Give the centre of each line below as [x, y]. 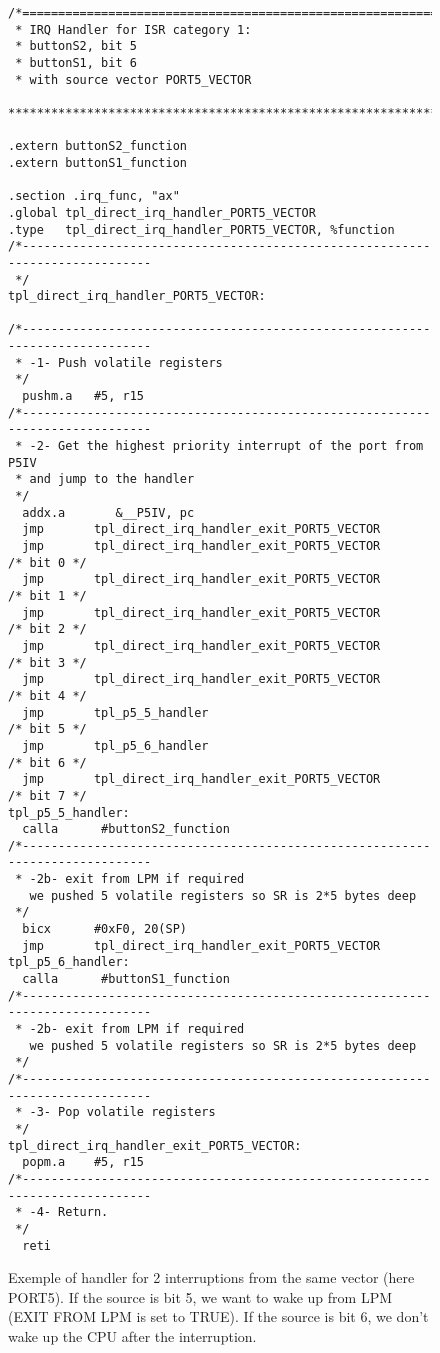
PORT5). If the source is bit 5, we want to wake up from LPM [200, 1296]
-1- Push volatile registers [126, 362]
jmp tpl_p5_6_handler [115, 745]
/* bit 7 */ [47, 795]
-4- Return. [69, 1212]
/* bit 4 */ [47, 695]
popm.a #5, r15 [83, 1162]
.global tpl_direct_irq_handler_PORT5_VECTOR [162, 212]
